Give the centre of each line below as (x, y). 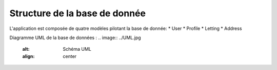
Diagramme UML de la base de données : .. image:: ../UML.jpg (75, 38)
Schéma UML (77, 49)
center (70, 56)
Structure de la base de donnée (78, 13)
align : (28, 56)
